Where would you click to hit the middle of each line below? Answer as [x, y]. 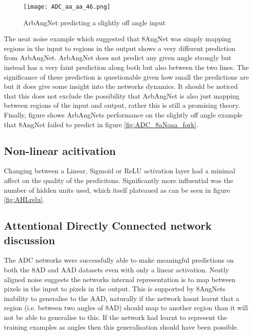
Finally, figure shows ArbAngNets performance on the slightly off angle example [123, 115]
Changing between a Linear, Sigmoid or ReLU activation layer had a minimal [120, 171]
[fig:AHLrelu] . [24, 199]
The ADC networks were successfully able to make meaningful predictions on [119, 260]
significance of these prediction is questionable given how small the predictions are [126, 76]
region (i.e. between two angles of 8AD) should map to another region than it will [126, 308]
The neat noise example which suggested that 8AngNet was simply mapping [118, 39]
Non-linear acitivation [60, 150]
